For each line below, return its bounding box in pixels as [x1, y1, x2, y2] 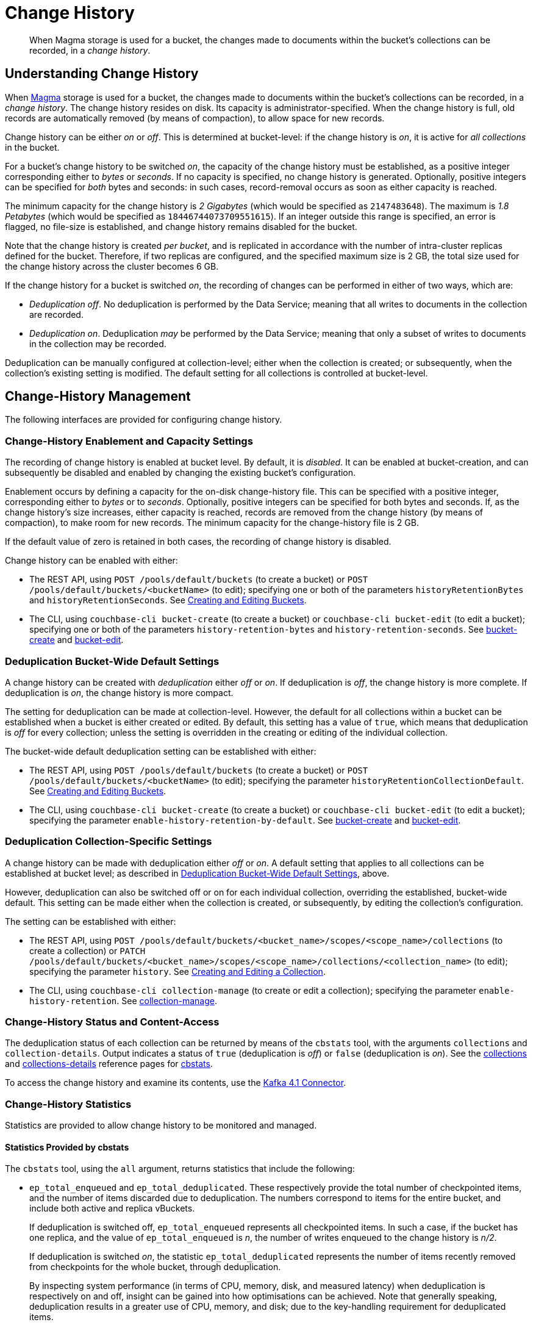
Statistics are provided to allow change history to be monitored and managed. [5, 1120, 317, 1131]
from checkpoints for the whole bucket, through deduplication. [29, 1262, 281, 1273]
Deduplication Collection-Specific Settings [5, 835, 212, 848]
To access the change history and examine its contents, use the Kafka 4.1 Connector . [5, 1077, 346, 1088]
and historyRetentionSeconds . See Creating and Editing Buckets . [29, 595, 307, 606]
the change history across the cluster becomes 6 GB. [5, 260, 219, 271]
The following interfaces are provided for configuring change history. [5, 414, 282, 425]
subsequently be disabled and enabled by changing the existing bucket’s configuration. [5, 467, 356, 478]
